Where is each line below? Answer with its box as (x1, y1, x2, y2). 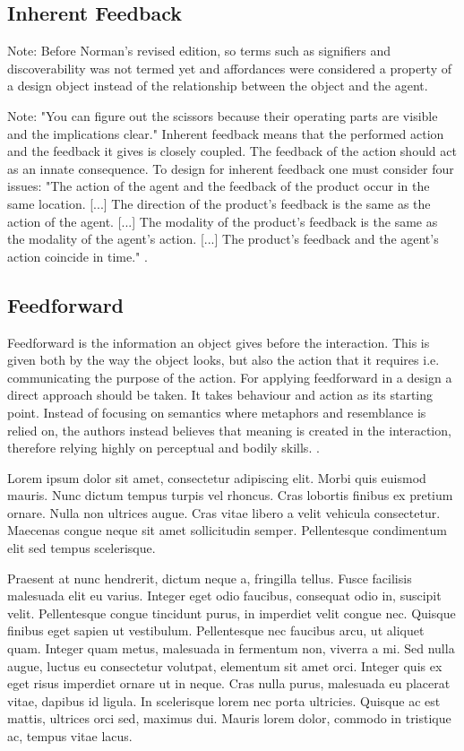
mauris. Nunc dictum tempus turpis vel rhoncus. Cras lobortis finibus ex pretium (7, 486, 453, 505)
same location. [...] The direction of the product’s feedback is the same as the (7, 194, 431, 212)
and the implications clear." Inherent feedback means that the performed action (7, 124, 444, 142)
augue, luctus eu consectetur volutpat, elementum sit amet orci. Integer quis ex (7, 656, 443, 675)
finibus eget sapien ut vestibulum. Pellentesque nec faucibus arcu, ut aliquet (7, 621, 425, 640)
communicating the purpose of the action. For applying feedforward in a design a (7, 367, 452, 386)
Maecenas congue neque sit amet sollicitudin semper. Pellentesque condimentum (7, 521, 447, 540)
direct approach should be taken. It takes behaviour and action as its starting (7, 385, 434, 404)
